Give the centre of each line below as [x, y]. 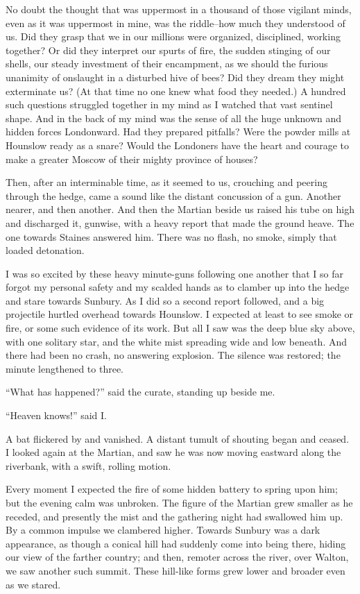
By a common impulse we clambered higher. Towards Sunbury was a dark [163, 530]
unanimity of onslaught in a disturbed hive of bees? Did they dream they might [175, 77]
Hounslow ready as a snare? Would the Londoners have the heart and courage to [177, 145]
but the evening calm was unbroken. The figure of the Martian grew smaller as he [179, 502]
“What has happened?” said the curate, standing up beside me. [140, 392]
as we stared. [33, 584]
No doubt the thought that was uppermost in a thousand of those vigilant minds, [179, 9]
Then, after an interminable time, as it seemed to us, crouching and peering [166, 182]
